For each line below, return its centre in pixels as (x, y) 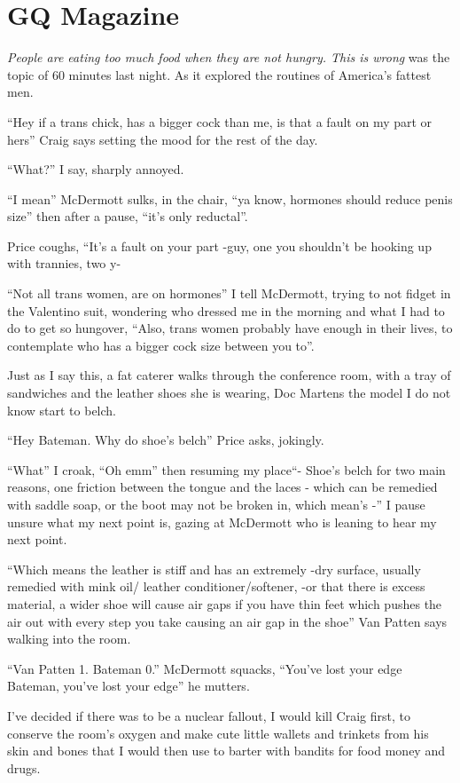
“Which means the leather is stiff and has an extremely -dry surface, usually (214, 569)
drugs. (24, 767)
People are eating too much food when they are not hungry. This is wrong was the (229, 57)
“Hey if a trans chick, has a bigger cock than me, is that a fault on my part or (220, 121)
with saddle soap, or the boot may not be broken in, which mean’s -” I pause (216, 504)
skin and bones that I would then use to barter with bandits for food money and (226, 751)
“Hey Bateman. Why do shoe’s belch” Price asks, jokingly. (166, 440)
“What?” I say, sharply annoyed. (96, 169)
